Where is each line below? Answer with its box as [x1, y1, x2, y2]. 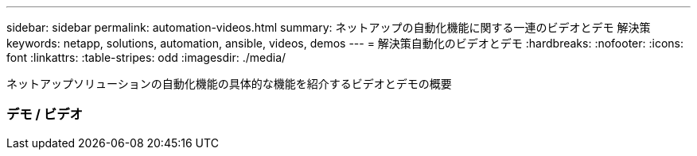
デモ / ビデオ [6, 106, 83, 123]
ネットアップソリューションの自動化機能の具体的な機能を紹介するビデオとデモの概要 [6, 77, 452, 90]
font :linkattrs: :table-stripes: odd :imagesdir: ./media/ [6, 51, 286, 64]
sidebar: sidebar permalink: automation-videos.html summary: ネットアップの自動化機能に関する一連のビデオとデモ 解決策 [6, 21, 651, 34]
